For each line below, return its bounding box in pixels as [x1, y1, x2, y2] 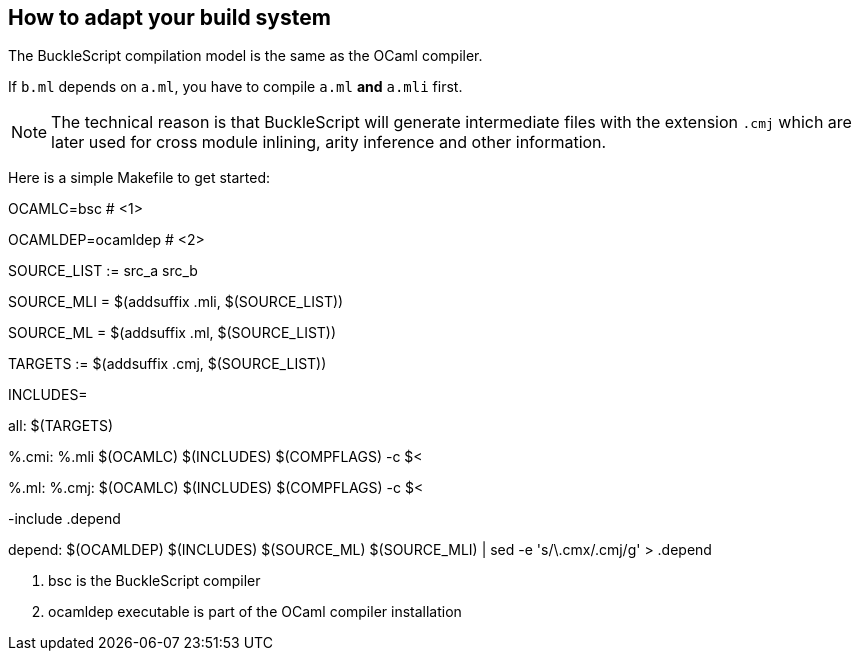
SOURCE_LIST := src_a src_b [8, 262, 198, 280]
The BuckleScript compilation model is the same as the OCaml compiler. [8, 47, 483, 65]
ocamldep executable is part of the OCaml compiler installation [48, 603, 462, 621]
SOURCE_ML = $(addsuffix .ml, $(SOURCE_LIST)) [8, 324, 337, 342]
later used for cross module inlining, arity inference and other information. [51, 132, 607, 153]
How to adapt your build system [8, 5, 331, 30]
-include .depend [8, 510, 121, 528]
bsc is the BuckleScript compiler [48, 572, 261, 590]
